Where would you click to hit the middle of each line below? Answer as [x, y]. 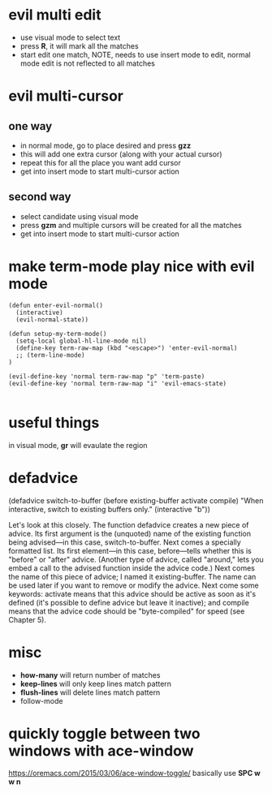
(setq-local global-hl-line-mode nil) [82, 341]
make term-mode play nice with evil [132, 266]
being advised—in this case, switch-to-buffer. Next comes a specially [125, 542]
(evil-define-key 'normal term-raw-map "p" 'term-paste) [107, 376]
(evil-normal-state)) [52, 319]
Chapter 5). [28, 619]
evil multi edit [55, 15]
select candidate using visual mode [79, 216]
